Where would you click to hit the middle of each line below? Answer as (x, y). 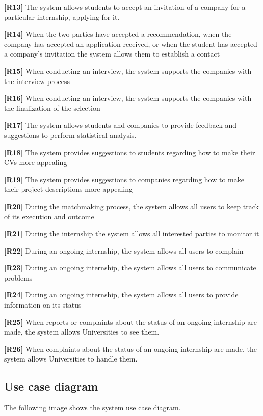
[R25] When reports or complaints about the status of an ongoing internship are (130, 322)
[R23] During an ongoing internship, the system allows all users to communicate (130, 268)
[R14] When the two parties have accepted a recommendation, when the (118, 34)
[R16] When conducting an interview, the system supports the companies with (128, 98)
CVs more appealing (36, 162)
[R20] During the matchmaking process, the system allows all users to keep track (131, 206)
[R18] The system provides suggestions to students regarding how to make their (130, 152)
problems (18, 277)
